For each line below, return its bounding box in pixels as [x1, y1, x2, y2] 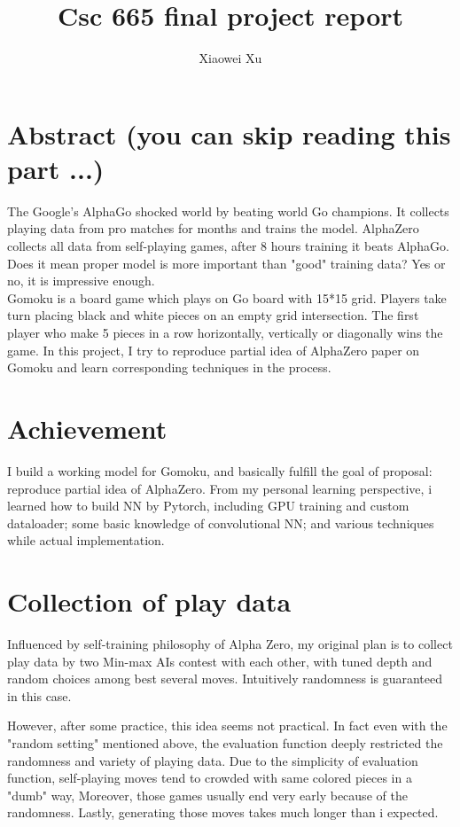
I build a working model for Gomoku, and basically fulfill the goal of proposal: [7, 461, 433, 480]
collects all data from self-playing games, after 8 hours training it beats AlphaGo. [7, 237, 449, 255]
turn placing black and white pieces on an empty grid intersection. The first [7, 306, 419, 324]
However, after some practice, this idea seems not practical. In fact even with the [7, 716, 448, 735]
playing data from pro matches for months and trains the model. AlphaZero [7, 219, 419, 238]
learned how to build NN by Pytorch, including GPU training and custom [7, 496, 409, 515]
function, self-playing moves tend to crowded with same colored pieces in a [7, 768, 412, 787]
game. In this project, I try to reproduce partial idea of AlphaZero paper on [7, 340, 420, 359]
